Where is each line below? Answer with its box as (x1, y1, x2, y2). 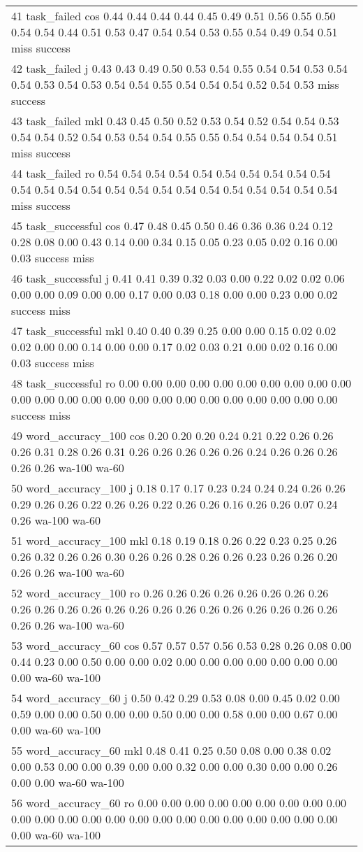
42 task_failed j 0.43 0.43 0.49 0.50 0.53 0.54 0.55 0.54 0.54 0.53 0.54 (11, 60, 348, 76)
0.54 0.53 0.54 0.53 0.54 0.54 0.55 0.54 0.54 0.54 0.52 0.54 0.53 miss (11, 76, 339, 92)
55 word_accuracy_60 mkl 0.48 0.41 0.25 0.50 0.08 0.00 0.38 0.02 (11, 742, 332, 758)
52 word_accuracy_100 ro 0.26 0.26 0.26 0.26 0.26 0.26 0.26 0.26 (11, 585, 329, 601)
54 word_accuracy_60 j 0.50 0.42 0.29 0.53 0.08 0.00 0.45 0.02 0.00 (11, 690, 340, 706)
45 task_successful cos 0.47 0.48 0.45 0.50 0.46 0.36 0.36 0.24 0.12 (11, 218, 333, 234)
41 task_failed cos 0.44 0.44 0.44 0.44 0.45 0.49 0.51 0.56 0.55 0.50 (11, 8, 336, 24)
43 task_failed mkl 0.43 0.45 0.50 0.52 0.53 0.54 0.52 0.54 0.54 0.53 (11, 113, 339, 129)
